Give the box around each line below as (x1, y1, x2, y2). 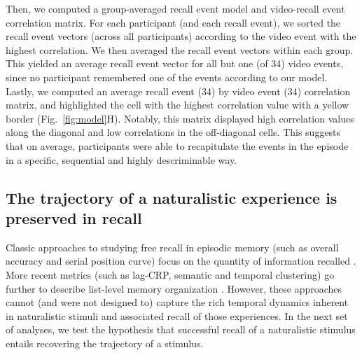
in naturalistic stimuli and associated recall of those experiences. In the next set (6, 308, 348, 323)
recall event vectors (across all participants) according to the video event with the (6, 29, 356, 43)
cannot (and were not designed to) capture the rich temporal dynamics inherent (6, 295, 349, 309)
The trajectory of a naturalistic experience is (6, 186, 337, 208)
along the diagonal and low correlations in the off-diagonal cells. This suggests (6, 125, 341, 139)
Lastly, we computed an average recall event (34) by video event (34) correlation (6, 83, 351, 98)
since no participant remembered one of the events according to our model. (6, 69, 328, 84)
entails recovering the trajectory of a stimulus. (6, 335, 204, 350)
